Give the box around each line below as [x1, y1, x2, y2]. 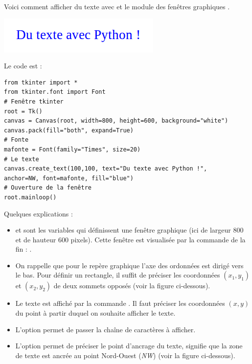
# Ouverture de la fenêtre [4, 184, 92, 192]
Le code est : [4, 61, 42, 71]
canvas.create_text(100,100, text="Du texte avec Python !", [4, 165, 207, 172]
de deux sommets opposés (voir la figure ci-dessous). [53, 280, 210, 291]
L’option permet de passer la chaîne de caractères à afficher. [15, 324, 196, 334]
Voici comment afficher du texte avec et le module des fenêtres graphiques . [4, 1, 230, 11]
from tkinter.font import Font [4, 88, 106, 96]
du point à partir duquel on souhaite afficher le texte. [15, 308, 176, 318]
